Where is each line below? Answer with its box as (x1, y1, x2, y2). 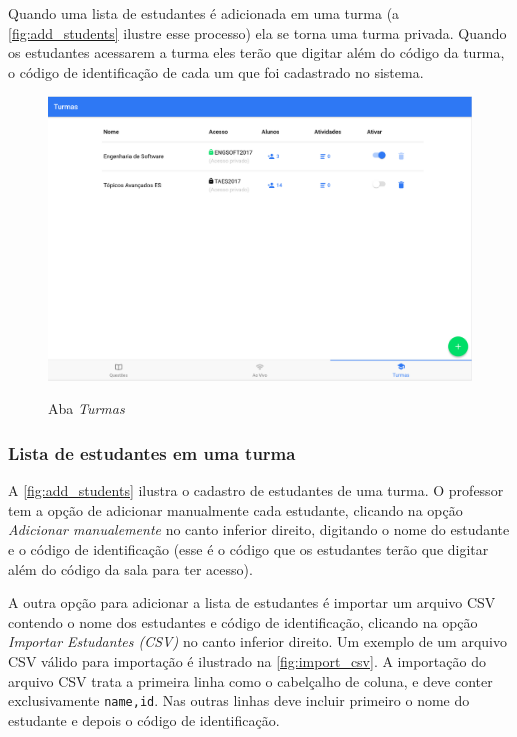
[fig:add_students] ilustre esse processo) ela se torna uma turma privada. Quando (8, 22, 507, 43)
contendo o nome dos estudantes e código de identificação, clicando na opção (8, 611, 478, 632)
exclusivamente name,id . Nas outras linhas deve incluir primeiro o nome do (8, 690, 470, 711)
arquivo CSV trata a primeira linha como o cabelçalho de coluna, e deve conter (8, 670, 493, 691)
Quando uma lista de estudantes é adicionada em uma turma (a (8, 3, 400, 23)
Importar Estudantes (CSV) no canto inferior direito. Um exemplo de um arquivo (8, 631, 507, 652)
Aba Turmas (48, 398, 125, 419)
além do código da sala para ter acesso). (8, 558, 253, 579)
